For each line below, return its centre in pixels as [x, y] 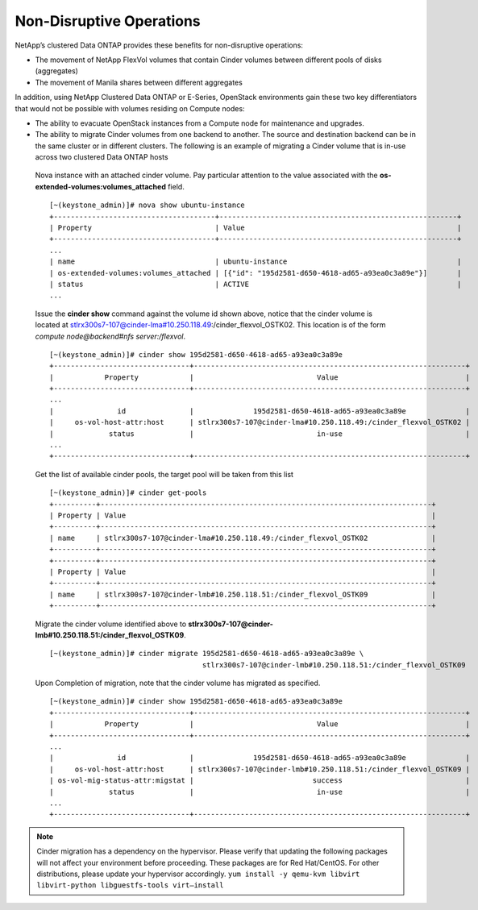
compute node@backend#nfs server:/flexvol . [110, 336]
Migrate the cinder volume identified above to [111, 624]
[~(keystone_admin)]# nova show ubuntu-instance [147, 205]
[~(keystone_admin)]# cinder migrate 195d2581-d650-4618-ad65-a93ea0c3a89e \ [207, 654]
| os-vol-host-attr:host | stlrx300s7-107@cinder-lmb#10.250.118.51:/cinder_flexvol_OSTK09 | [260, 769]
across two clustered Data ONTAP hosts [102, 157]
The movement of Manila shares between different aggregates [139, 82]
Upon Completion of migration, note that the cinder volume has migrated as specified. [178, 683]
